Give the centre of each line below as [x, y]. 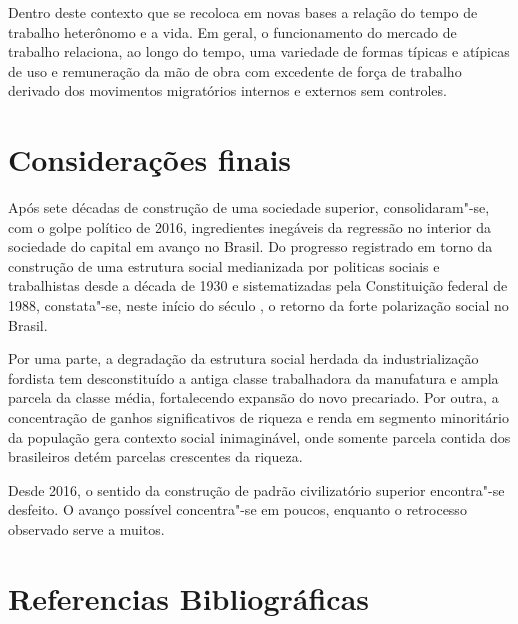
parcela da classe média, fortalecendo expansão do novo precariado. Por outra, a [253, 397]
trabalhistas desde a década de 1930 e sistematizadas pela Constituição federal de [258, 285]
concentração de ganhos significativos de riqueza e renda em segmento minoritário [258, 417]
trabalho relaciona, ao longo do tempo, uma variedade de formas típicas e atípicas [259, 51]
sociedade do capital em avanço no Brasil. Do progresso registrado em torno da [250, 246]
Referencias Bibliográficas [189, 597]
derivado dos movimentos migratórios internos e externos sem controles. [227, 90]
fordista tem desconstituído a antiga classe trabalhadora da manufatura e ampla [253, 377]
